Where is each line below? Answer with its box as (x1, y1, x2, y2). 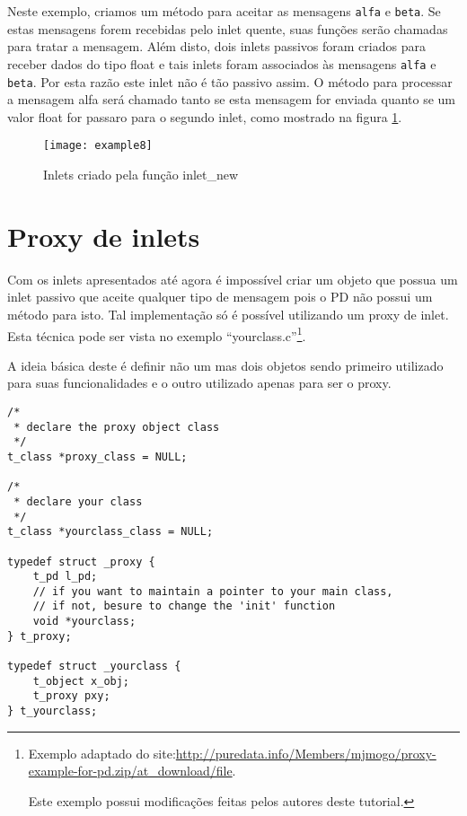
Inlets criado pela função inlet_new (43, 165, 239, 183)
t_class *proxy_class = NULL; (7, 450, 188, 463)
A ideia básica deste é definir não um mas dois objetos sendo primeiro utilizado (7, 355, 444, 374)
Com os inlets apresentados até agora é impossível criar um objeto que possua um (7, 269, 458, 288)
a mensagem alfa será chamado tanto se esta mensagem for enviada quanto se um (7, 90, 455, 109)
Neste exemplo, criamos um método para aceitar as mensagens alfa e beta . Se (7, 2, 441, 20)
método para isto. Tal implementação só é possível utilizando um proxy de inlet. (7, 304, 449, 323)
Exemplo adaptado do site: (28, 743, 176, 762)
